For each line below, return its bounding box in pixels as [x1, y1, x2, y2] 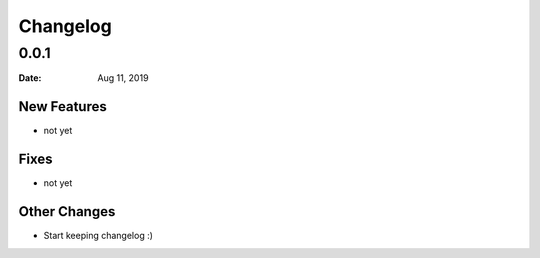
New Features [18, 98, 107, 115]
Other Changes [18, 203, 116, 220]
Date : [18, 72, 42, 84]
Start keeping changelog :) [43, 230, 154, 242]
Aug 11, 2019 [97, 72, 149, 84]
